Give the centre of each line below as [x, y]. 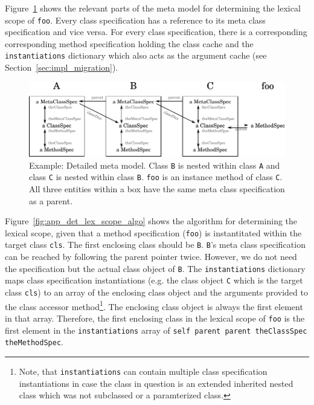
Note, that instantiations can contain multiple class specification [143, 371]
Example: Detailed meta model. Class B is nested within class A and [155, 165]
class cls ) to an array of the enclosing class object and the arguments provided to [156, 292]
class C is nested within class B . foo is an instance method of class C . [156, 177]
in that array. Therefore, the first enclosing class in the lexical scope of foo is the [155, 318]
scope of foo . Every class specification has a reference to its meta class [135, 20]
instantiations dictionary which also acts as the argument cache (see [136, 55]
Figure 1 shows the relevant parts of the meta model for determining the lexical [153, 8]
